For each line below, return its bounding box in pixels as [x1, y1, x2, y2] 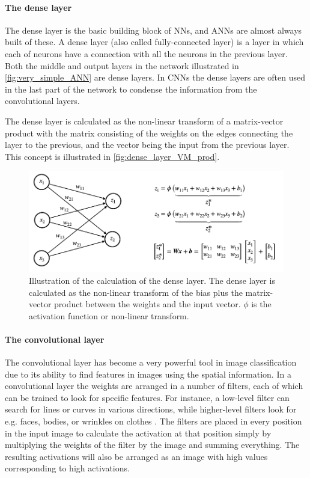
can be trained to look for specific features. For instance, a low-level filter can [5, 391, 290, 403]
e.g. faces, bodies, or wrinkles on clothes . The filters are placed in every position [5, 415, 302, 427]
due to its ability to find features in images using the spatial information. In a [5, 367, 291, 380]
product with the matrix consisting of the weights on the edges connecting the [5, 126, 293, 139]
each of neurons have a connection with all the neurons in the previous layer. [5, 47, 288, 60]
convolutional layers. [5, 94, 80, 107]
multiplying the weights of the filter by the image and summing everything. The [5, 438, 300, 451]
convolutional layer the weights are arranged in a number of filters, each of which [5, 379, 303, 392]
